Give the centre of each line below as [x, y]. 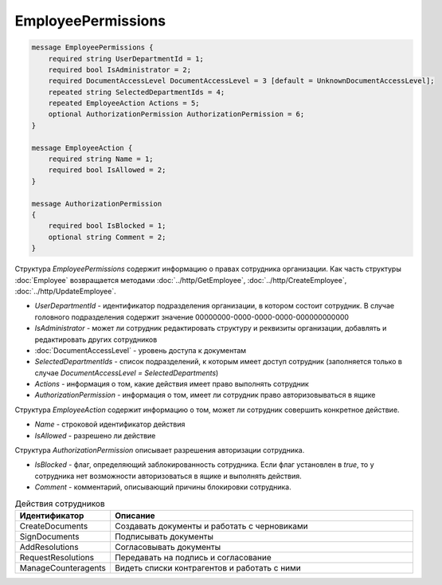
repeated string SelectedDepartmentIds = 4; [137, 92]
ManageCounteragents [63, 567]
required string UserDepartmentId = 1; [126, 59]
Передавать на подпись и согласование [193, 557]
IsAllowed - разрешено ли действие [95, 435]
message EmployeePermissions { [93, 47]
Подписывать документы [164, 536]
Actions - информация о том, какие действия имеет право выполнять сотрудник [172, 384]
